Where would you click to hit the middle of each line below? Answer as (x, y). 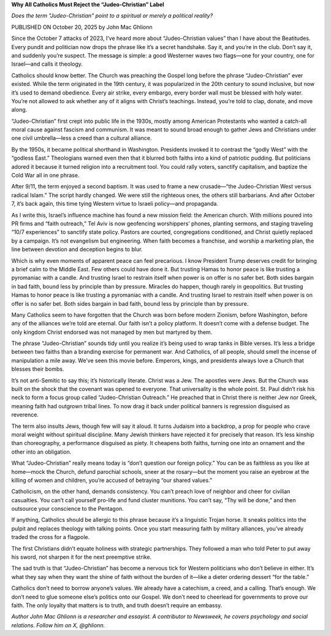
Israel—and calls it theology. (47, 64)
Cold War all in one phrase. (45, 176)
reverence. (25, 415)
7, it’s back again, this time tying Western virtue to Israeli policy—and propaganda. (115, 204)
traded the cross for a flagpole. (51, 537)
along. (19, 110)
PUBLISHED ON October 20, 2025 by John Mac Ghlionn (82, 27)
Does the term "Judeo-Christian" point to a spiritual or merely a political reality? (112, 16)
